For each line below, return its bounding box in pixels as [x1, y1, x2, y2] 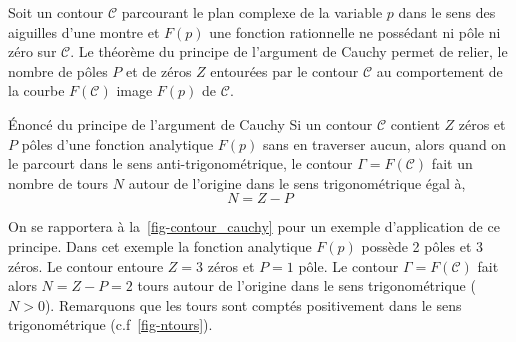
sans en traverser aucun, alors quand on [262, 133, 507, 154]
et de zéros [125, 60, 192, 81]
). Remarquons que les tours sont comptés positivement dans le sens [44, 294, 462, 315]
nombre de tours [8, 172, 109, 193]
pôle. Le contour [298, 255, 399, 276]
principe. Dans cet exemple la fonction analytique [8, 235, 312, 256]
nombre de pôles [8, 60, 108, 81]
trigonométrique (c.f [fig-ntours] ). [8, 314, 213, 335]
